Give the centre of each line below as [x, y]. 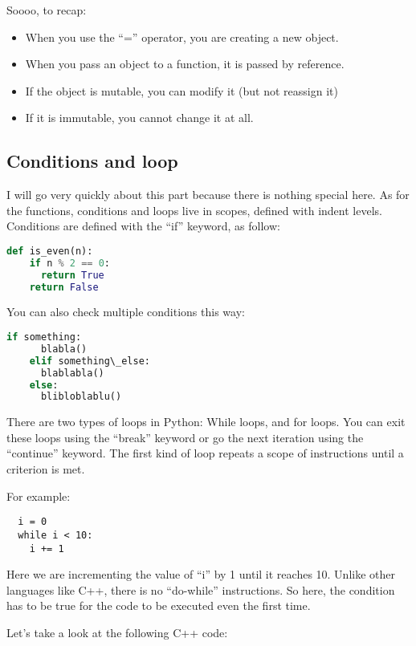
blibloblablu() [81, 397]
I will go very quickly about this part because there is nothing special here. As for [208, 195]
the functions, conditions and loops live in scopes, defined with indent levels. [194, 210]
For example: [39, 496]
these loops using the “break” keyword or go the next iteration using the [185, 437]
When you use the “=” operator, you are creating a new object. [182, 37]
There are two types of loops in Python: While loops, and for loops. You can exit [206, 422]
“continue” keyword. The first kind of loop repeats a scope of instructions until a [205, 453]
